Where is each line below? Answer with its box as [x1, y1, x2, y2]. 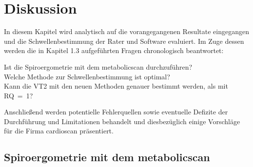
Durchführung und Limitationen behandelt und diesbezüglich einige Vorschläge [4, 116, 240, 126]
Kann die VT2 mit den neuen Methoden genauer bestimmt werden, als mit [4, 81, 228, 91]
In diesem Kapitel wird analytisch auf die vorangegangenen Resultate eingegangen [4, 26, 249, 37]
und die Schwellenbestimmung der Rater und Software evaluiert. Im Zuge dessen [4, 36, 244, 46]
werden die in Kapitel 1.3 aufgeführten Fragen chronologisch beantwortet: [4, 45, 224, 56]
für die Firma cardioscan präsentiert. [4, 126, 114, 136]
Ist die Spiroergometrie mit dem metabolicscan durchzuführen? [4, 61, 193, 72]
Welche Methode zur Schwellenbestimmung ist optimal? [4, 71, 170, 81]
